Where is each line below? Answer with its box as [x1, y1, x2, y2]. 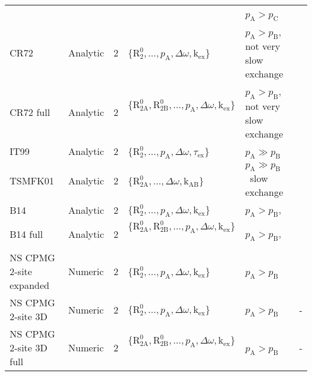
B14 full [10, 226, 43, 241]
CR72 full [10, 105, 50, 120]
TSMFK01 [10, 173, 55, 187]
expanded [10, 278, 50, 293]
